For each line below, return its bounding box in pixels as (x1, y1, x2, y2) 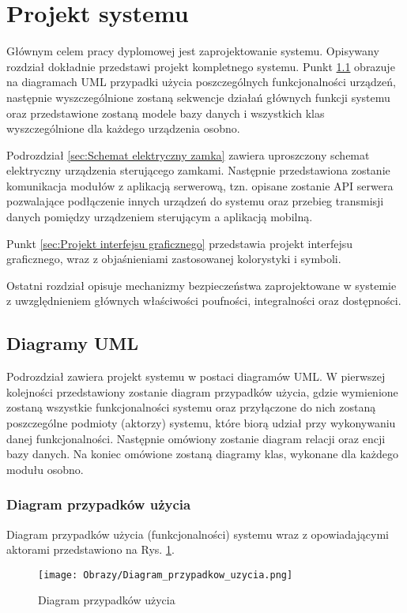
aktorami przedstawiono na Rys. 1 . (6, 541, 175, 558)
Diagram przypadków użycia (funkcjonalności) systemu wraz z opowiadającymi (6, 525, 389, 542)
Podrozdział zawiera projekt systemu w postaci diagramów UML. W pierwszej (6, 368, 386, 385)
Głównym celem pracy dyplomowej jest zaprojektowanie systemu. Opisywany (6, 43, 379, 59)
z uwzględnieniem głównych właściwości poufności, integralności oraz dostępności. (6, 292, 401, 309)
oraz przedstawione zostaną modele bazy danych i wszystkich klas (6, 104, 325, 121)
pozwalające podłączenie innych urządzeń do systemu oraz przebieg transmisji (6, 193, 384, 209)
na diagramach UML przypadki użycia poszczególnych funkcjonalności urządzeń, (6, 73, 396, 90)
